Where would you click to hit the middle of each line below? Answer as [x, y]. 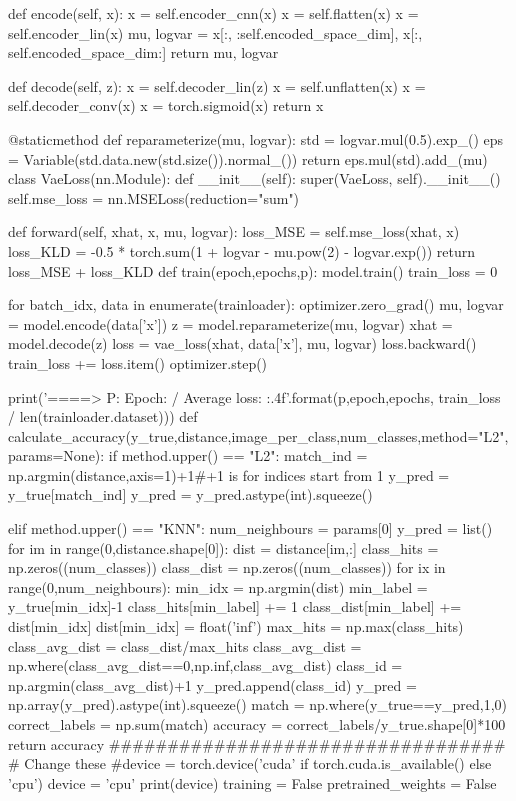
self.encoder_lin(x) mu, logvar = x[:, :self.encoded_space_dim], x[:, [215, 32]
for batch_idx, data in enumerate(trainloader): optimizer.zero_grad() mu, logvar [256, 304]
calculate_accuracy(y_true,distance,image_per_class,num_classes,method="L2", [258, 435]
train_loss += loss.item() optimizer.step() [138, 362]
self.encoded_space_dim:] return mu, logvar [143, 52]
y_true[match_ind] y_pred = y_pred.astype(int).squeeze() [190, 494]
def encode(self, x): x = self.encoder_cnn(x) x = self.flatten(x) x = [213, 13]
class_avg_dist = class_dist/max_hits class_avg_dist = [185, 645]
